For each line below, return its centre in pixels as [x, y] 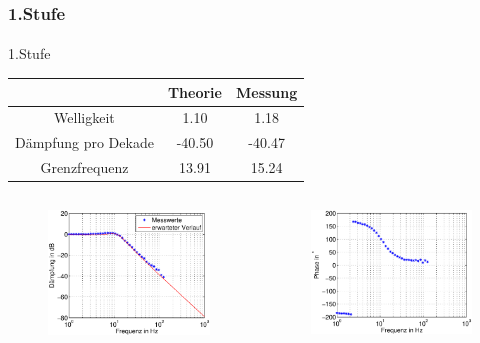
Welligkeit [84, 117]
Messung [266, 91]
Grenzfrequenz [84, 167]
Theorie [194, 91]
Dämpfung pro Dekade [84, 142]
